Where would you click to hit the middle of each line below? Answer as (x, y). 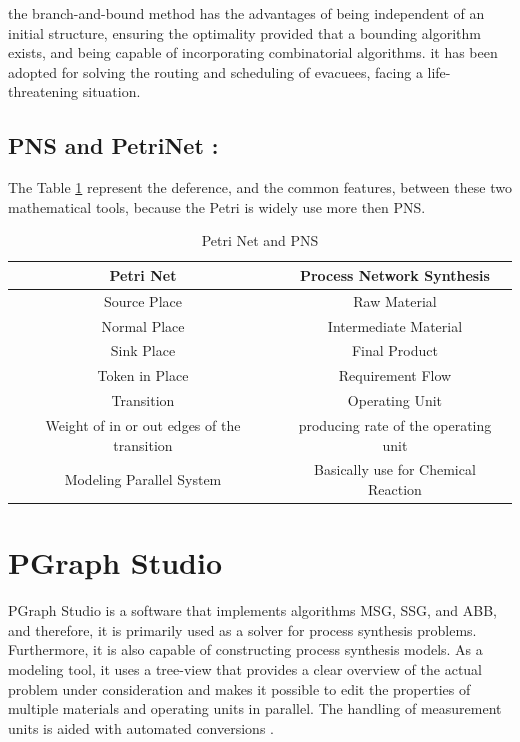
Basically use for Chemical (395, 469)
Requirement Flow (395, 375)
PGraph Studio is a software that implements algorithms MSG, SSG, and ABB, (253, 610)
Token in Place (143, 375)
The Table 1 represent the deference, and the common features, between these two (260, 187)
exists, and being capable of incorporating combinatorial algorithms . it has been (253, 52)
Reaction (395, 489)
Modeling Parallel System (143, 479)
